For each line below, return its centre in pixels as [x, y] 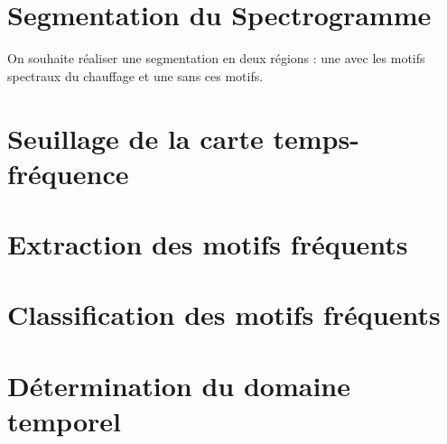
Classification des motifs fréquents [224, 314]
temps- [316, 138]
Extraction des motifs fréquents [208, 244]
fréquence [68, 173]
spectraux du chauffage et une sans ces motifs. [135, 75]
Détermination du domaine [179, 385]
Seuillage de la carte [135, 138]
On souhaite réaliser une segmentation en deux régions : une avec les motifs [216, 58]
